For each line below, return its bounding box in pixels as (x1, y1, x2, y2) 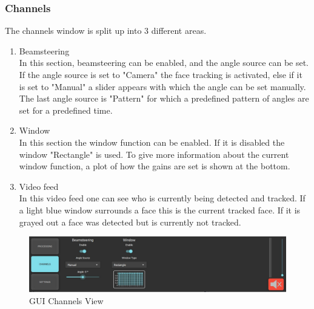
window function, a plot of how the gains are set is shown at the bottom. (19, 160, 290, 172)
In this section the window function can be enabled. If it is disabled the (19, 135, 285, 148)
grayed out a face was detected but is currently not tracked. (19, 215, 241, 228)
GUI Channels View (29, 294, 104, 307)
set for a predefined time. (19, 103, 113, 116)
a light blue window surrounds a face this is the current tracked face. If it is (19, 203, 301, 216)
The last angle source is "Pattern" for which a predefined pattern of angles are (19, 92, 309, 105)
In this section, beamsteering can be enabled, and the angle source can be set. (19, 56, 309, 69)
